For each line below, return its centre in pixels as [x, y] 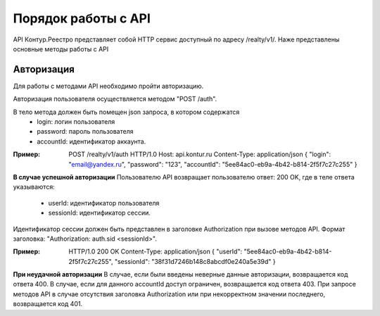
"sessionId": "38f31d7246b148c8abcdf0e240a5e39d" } [195, 261]
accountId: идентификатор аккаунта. [91, 141]
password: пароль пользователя [85, 132]
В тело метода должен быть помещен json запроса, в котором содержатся [126, 112]
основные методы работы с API [61, 49]
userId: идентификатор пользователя [104, 203]
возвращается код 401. [48, 304]
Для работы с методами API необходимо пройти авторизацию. [108, 86]
